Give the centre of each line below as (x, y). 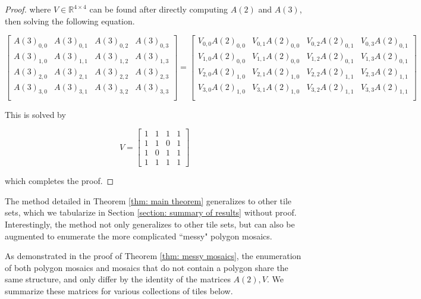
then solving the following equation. (70, 21)
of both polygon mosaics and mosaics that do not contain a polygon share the (147, 267)
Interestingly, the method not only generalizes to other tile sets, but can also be (150, 224)
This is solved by (35, 114)
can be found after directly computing (159, 9)
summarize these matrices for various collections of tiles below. (119, 291)
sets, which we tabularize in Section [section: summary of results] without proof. (151, 212)
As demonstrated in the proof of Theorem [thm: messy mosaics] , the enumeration (153, 256)
